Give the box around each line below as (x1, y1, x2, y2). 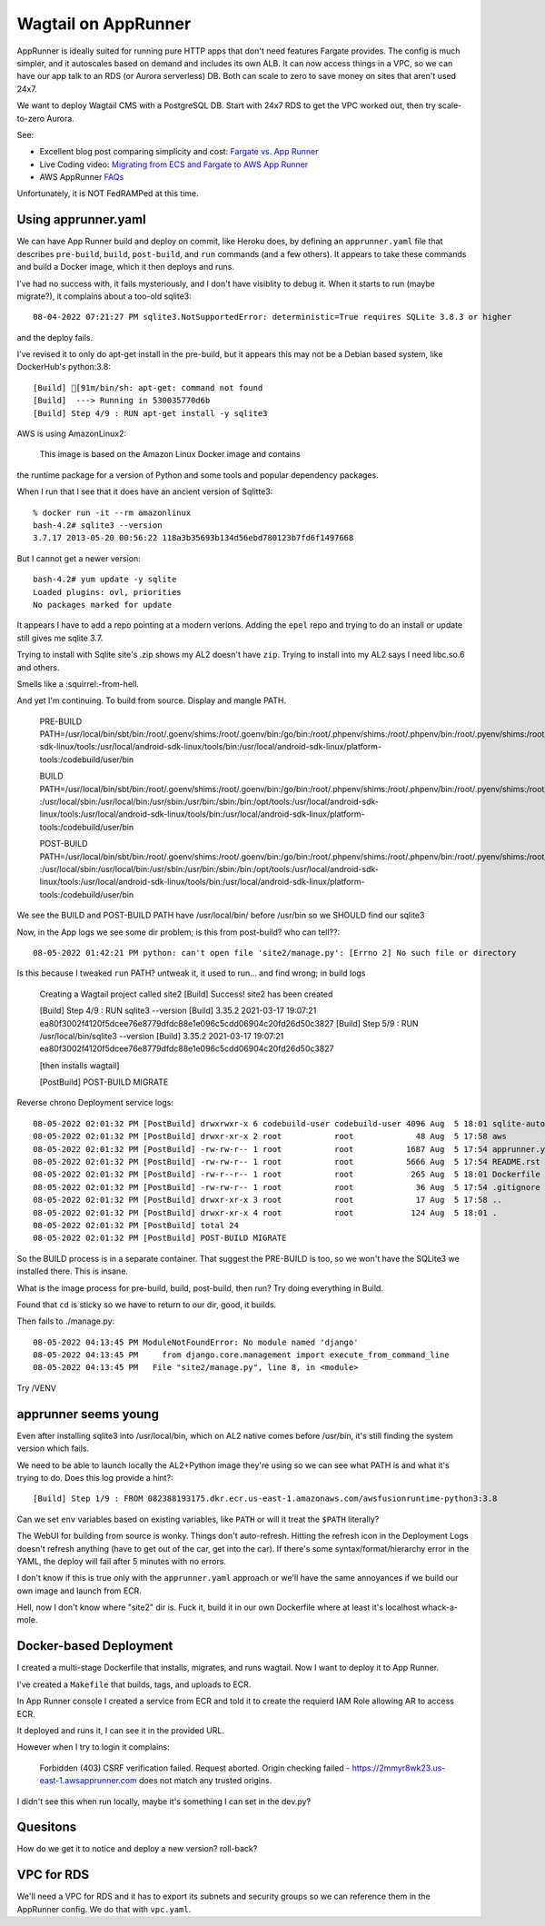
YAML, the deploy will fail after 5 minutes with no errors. (16, 1555, 227, 1566)
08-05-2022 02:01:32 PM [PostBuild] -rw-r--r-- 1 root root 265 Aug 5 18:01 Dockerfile (33, 1169, 540, 1180)
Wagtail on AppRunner (16, 14, 192, 34)
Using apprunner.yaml (16, 212, 146, 227)
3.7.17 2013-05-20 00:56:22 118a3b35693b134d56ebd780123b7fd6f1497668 (33, 532, 354, 543)
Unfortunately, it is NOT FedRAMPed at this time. (16, 188, 199, 199)
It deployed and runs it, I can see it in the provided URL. (16, 1724, 224, 1735)
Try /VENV (16, 1382, 56, 1394)
